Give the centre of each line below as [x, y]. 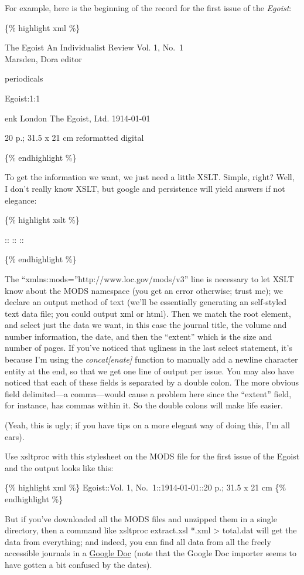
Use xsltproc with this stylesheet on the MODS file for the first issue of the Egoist [152, 456]
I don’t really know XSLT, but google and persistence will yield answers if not [145, 188]
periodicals [24, 78]
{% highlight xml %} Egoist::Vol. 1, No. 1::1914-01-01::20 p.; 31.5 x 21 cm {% [146, 487]
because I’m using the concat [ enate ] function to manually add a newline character [151, 359]
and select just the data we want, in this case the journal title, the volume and [146, 325]
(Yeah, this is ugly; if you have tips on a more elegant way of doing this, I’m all [147, 425]
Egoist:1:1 [23, 98]
